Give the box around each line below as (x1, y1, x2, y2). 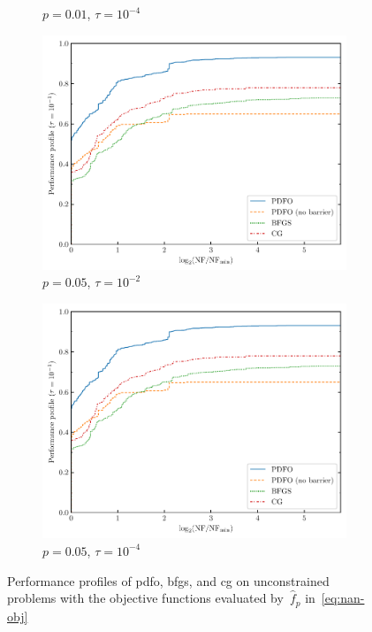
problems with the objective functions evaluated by (7, 589, 284, 607)
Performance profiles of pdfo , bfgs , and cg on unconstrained (7, 571, 330, 590)
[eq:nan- (321, 589, 365, 607)
